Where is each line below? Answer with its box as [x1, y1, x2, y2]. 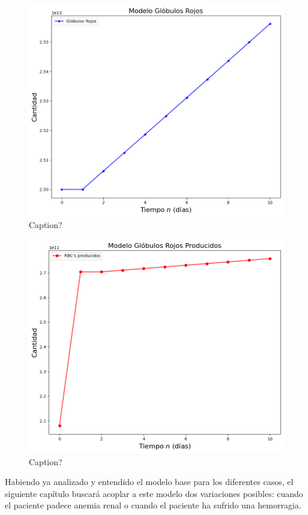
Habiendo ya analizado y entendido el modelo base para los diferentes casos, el [5, 475, 294, 488]
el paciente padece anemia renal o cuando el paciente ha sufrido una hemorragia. [5, 499, 301, 511]
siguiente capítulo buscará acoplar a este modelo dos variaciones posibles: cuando [5, 487, 303, 499]
